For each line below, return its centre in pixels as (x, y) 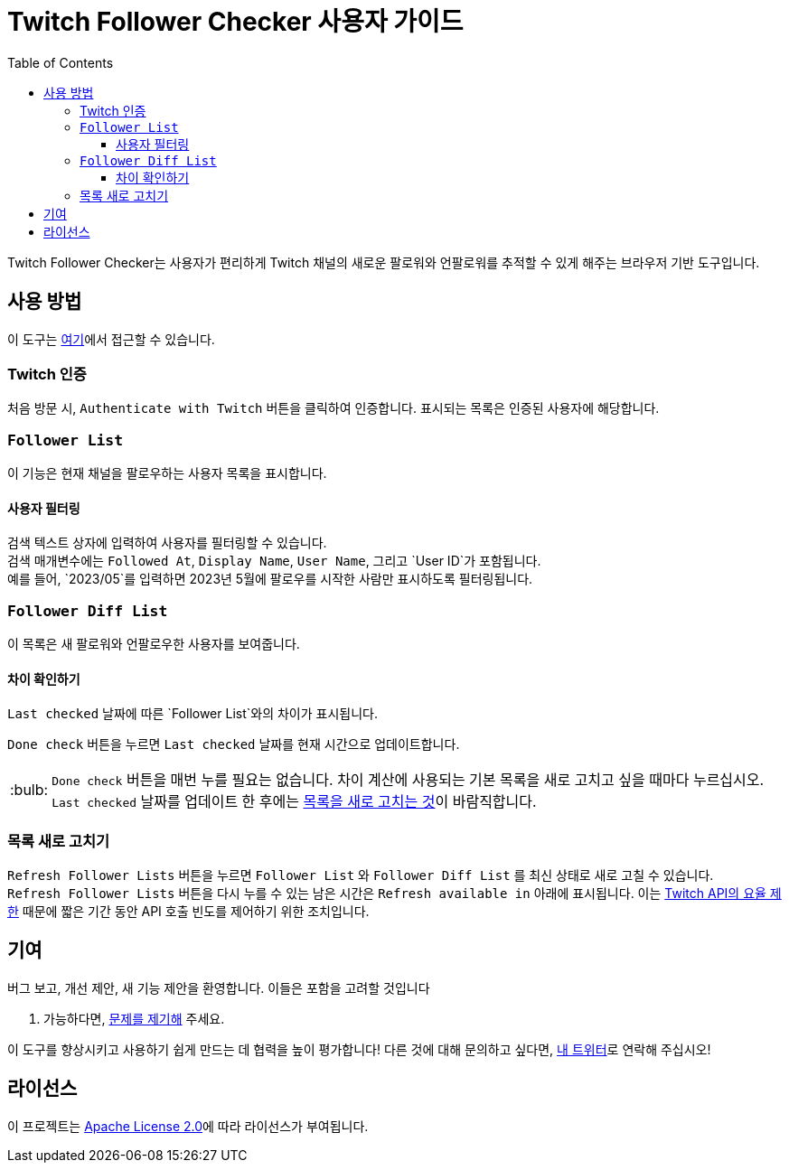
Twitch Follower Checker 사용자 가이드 (235, 22)
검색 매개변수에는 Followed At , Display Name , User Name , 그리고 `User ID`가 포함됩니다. (274, 561)
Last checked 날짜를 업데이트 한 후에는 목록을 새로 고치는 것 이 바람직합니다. (294, 802)
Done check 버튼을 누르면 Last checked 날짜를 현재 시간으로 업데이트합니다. (234, 744)
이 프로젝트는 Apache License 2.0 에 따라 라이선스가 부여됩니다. (188, 1126)
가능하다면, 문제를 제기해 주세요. (134, 1018)
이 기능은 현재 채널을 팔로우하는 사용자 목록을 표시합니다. (167, 473)
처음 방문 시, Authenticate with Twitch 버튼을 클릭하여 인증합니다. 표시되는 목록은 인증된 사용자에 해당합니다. (333, 408)
